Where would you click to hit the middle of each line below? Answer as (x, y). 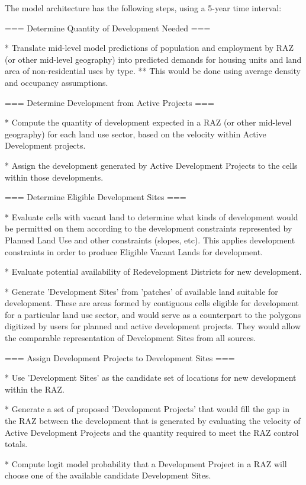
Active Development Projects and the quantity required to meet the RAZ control (152, 432)
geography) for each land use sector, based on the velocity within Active (136, 134)
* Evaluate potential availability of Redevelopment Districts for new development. (153, 272)
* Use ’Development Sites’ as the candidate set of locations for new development (151, 378)
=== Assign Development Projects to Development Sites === (120, 357)
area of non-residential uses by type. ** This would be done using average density (153, 71)
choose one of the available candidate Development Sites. (108, 475)
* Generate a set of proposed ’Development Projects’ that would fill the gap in (147, 409)
